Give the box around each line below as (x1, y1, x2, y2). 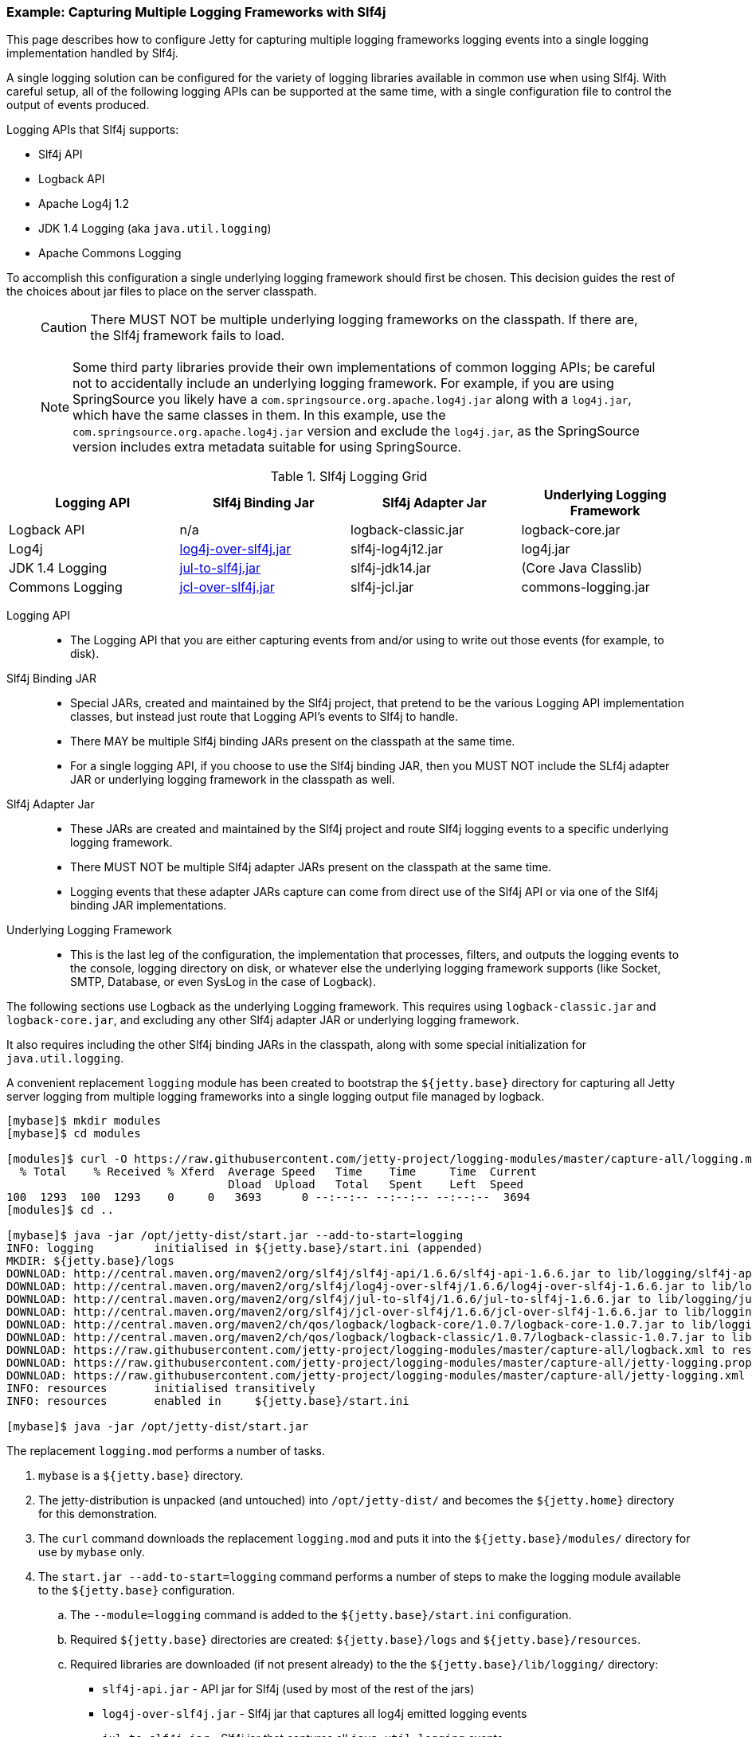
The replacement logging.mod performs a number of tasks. (6, 1444, 326, 1458)
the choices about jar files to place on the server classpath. (6, 284, 317, 299)
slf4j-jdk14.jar (351, 560, 432, 577)
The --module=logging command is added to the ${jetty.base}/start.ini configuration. (70, 1608, 572, 1622)
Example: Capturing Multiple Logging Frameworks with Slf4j (6, 4, 386, 20)
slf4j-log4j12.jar (351, 541, 444, 557)
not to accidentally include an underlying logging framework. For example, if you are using (72, 375, 614, 392)
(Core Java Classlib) (521, 560, 643, 577)
